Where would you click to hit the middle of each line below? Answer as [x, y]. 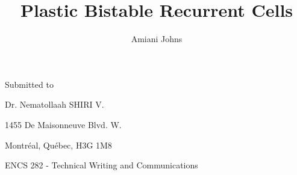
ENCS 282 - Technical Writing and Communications [102, 165]
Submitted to [29, 84]
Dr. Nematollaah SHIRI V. [55, 104]
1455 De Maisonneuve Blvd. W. [63, 124]
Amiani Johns [157, 39]
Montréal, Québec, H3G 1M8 [58, 145]
